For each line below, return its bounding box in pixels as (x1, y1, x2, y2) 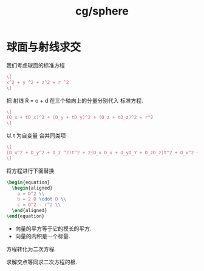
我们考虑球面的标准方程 (6, 61, 65, 69)
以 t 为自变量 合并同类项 (6, 132, 66, 139)
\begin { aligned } (12, 185, 53, 191)
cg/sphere (75, 4, 129, 18)
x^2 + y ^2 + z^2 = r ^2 (6, 79, 69, 86)
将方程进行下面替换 (6, 167, 55, 174)
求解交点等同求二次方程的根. (6, 258, 78, 266)
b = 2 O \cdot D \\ (17, 196, 67, 202)
